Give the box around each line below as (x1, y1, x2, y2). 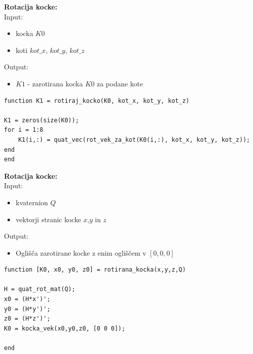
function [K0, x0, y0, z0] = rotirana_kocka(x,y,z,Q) (4, 266, 186, 274)
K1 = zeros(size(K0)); (4, 116, 79, 124)
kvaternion (15, 197, 48, 207)
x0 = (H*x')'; (4, 296, 51, 303)
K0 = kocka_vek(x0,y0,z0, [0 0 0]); (4, 325, 126, 332)
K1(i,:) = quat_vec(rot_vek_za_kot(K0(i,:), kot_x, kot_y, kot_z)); (18, 136, 250, 143)
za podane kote (97, 78, 143, 88)
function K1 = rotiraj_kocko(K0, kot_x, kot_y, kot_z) (4, 97, 190, 104)
